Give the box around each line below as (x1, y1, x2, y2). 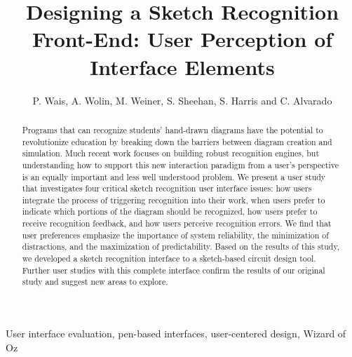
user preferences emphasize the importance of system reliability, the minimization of (22, 229, 329, 241)
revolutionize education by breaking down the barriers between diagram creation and (22, 135, 332, 147)
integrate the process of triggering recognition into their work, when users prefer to (22, 194, 325, 206)
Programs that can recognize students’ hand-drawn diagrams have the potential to (22, 123, 323, 135)
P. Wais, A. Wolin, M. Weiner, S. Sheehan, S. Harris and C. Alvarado (32, 93, 332, 107)
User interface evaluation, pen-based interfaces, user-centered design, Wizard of (6, 326, 346, 341)
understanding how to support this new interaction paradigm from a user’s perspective (22, 159, 339, 170)
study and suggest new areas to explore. (22, 276, 168, 288)
